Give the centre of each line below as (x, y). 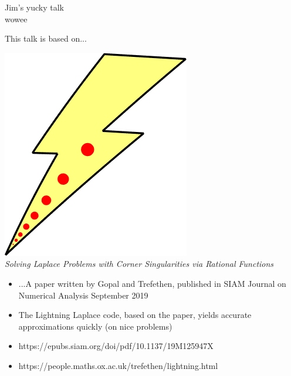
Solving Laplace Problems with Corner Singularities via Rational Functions (139, 264)
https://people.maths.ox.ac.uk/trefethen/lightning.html (118, 365)
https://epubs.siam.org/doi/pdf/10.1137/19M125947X (116, 346)
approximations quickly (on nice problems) (95, 326)
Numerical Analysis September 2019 (83, 295)
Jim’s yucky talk (34, 7)
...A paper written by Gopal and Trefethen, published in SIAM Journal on (152, 283)
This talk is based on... (46, 38)
